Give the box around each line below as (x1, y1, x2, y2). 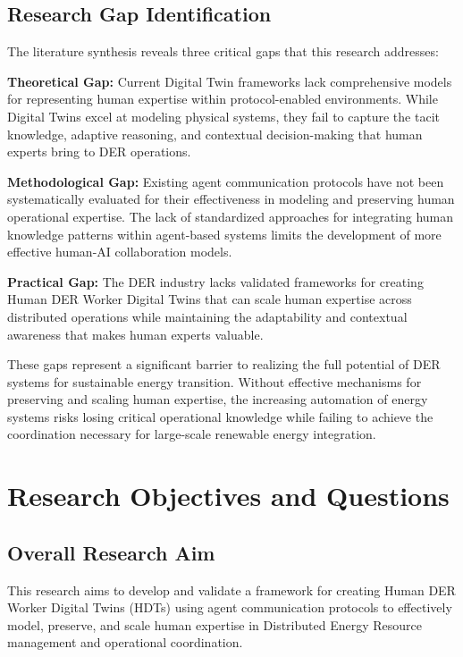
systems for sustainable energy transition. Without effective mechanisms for (7, 372, 422, 391)
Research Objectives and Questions (7, 477, 450, 514)
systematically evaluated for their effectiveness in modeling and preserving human (7, 190, 455, 208)
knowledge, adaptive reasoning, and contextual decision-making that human (7, 124, 423, 143)
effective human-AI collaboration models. (7, 242, 232, 261)
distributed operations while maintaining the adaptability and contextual (7, 307, 408, 325)
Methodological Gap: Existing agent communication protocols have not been (7, 172, 444, 190)
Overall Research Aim (7, 538, 215, 566)
